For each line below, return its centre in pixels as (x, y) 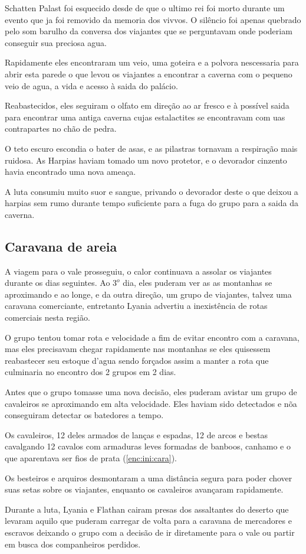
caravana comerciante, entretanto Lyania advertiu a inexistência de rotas (136, 306)
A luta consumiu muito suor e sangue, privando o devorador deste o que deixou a (152, 191)
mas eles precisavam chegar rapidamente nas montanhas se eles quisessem (138, 349)
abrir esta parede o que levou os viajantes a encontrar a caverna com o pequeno (149, 74)
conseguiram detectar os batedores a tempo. (84, 415)
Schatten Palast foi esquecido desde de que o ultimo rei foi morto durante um (145, 8)
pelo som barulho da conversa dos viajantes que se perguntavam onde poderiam (149, 31)
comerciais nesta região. (47, 317)
